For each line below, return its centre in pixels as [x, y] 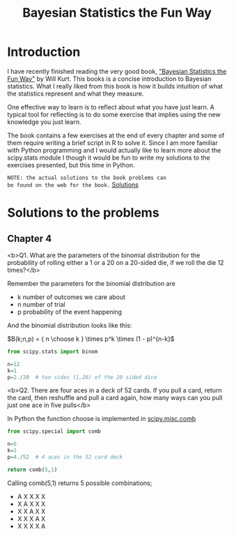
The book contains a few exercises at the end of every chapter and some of [116, 135]
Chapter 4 [30, 238]
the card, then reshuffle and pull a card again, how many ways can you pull [115, 398]
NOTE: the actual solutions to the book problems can [87, 178]
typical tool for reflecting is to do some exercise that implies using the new [114, 114]
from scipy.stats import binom [53, 351]
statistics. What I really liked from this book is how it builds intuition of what [115, 86]
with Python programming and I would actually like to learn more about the [114, 150]
